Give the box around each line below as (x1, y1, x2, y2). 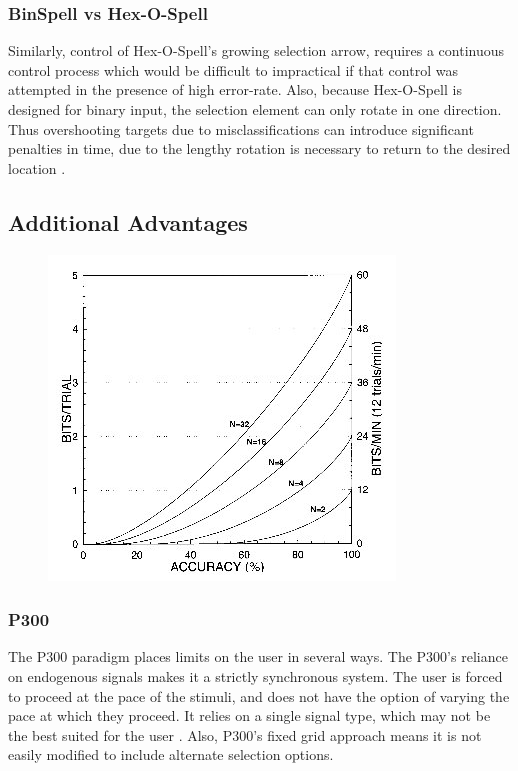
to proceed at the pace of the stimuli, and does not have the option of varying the (8, 685, 510, 706)
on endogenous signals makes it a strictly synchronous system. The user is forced (8, 665, 503, 686)
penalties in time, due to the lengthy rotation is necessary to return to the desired (8, 138, 511, 159)
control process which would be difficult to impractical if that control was (8, 59, 458, 80)
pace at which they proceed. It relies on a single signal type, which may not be (8, 705, 491, 726)
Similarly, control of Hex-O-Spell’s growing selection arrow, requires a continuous (8, 40, 505, 61)
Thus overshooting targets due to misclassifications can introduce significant (8, 118, 474, 139)
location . (8, 157, 66, 178)
